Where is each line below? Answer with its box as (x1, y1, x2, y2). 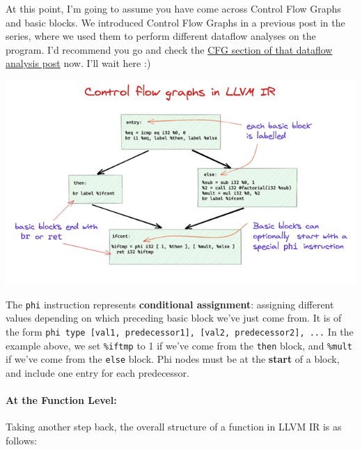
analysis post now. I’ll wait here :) (6, 56, 151, 70)
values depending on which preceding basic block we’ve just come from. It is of (6, 310, 342, 325)
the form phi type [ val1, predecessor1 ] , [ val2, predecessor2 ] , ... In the (6, 324, 354, 338)
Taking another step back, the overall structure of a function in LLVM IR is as (6, 419, 342, 434)
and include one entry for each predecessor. (6, 365, 189, 380)
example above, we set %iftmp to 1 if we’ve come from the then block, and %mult (6, 338, 352, 352)
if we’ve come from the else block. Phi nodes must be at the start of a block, (6, 352, 340, 366)
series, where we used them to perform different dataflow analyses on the (6, 29, 316, 43)
